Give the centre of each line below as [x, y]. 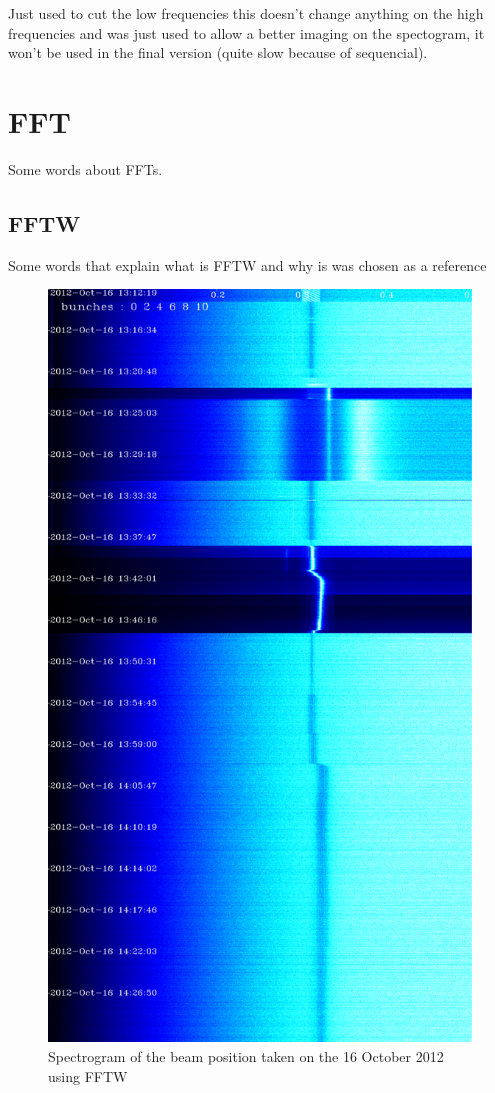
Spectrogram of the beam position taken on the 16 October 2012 [246, 1055]
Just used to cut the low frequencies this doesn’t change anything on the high [246, 13]
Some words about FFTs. [85, 168]
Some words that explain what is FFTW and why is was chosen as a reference [247, 264]
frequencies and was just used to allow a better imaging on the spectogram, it [246, 32]
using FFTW [88, 1075]
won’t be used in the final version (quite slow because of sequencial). [218, 52]
